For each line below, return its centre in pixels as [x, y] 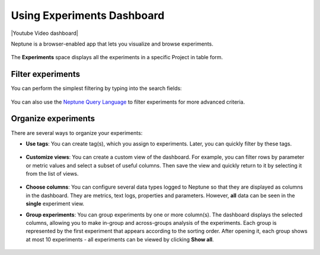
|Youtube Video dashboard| [44, 33]
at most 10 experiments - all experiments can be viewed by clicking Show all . [120, 239]
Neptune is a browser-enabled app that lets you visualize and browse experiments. [112, 44]
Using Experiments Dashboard [88, 15]
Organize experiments [53, 119]
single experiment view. [55, 204]
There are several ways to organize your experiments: [77, 133]
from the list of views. [52, 174]
